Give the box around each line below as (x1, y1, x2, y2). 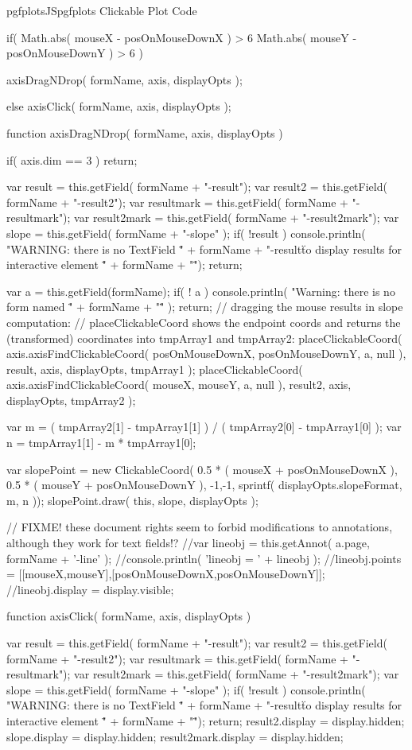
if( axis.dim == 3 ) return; (6, 151, 138, 168)
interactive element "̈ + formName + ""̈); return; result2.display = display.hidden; (6, 712, 405, 729)
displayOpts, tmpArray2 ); (6, 391, 136, 408)
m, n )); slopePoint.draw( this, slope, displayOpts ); (6, 492, 258, 508)
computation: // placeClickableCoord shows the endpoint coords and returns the (6, 313, 401, 330)
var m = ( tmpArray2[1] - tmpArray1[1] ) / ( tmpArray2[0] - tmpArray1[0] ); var (6, 418, 402, 435)
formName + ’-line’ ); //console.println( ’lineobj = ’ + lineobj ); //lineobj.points (6, 550, 402, 566)
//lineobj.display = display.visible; (6, 581, 174, 597)
